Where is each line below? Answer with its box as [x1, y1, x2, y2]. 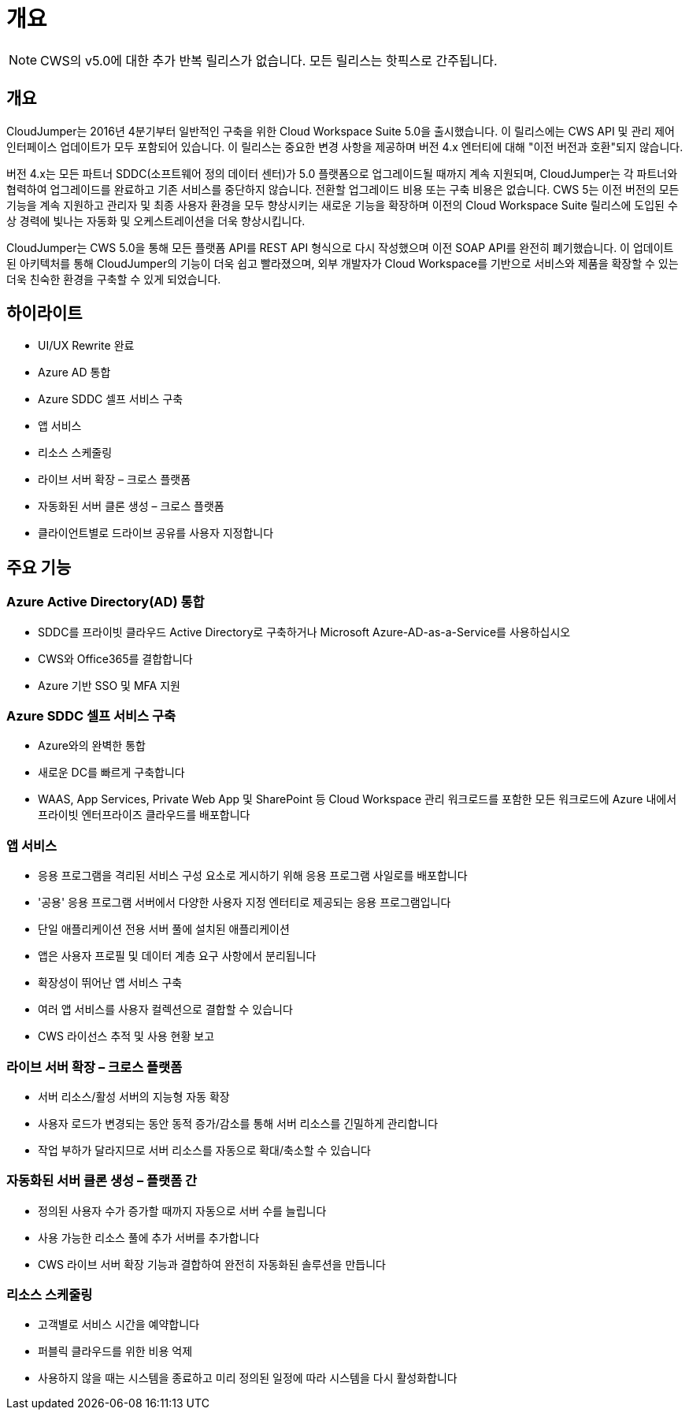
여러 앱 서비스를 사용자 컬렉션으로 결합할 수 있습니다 [38, 1003, 293, 1017]
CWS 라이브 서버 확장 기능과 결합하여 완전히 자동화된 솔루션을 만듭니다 [38, 1257, 386, 1271]
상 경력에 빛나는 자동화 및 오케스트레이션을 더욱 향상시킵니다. [6, 213, 306, 228]
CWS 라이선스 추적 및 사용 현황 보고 [38, 1029, 215, 1043]
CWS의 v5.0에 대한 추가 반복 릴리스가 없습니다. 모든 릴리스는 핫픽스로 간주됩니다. [40, 52, 498, 69]
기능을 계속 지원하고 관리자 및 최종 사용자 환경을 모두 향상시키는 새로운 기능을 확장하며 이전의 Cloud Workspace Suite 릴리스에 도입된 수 [6, 198, 678, 212]
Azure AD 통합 [38, 365, 111, 380]
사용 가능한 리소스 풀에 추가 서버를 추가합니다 [38, 1230, 260, 1244]
